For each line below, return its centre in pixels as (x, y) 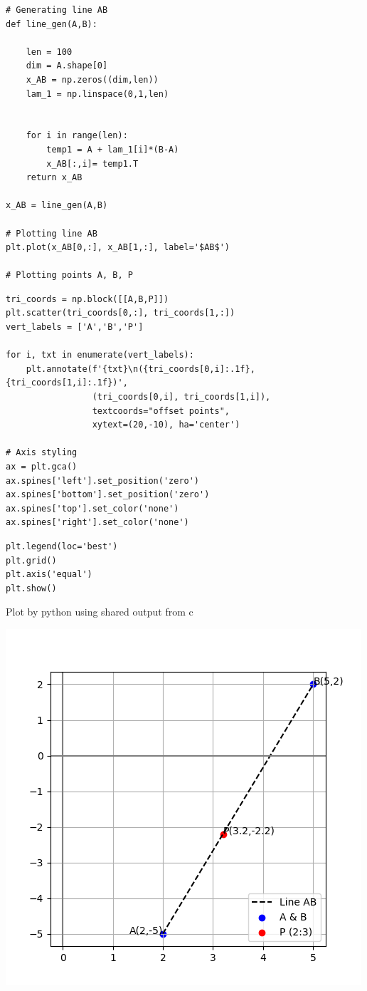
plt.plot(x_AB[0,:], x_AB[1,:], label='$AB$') (118, 248)
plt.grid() (31, 560)
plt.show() (31, 588)
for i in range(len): (77, 136)
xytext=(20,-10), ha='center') (166, 425)
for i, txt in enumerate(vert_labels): (100, 355)
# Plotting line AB (52, 233)
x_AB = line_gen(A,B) (57, 206)
